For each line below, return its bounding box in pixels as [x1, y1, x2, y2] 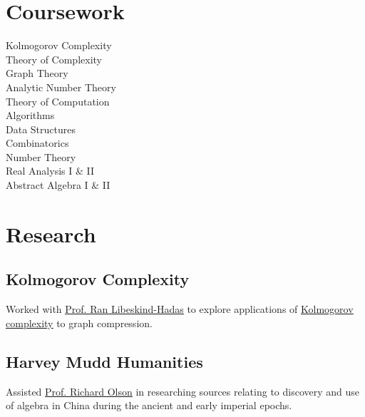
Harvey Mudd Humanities [6, 350, 203, 372]
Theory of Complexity [6, 51, 102, 66]
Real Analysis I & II [6, 163, 94, 178]
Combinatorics [6, 135, 69, 150]
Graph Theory [6, 66, 68, 81]
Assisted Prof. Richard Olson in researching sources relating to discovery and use [6, 383, 360, 398]
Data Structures [6, 121, 76, 136]
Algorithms [6, 108, 55, 123]
